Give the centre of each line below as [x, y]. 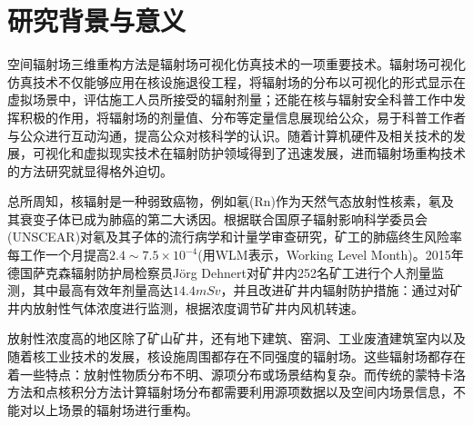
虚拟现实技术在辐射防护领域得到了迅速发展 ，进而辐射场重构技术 [274, 153]
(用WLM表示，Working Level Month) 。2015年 [331, 255]
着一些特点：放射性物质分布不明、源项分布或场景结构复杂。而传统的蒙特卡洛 [236, 374]
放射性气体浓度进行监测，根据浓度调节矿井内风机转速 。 [198, 307]
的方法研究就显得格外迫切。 [90, 170]
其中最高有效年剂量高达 [102, 290]
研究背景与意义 [97, 20]
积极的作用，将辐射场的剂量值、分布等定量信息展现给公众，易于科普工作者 [242, 117]
